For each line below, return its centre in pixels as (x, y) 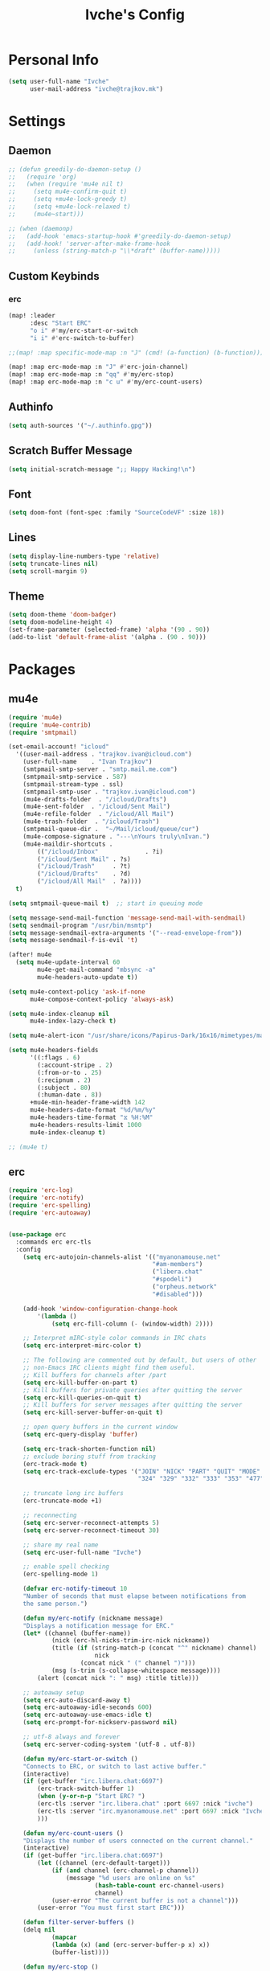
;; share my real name (61, 1545)
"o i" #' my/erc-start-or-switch (84, 330)
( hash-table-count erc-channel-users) (160, 1885)
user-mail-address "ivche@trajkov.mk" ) (96, 89)
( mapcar (64, 1937)
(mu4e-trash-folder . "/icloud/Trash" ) (91, 822)
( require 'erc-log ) (41, 1190)
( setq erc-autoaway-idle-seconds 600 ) (88, 1707)
